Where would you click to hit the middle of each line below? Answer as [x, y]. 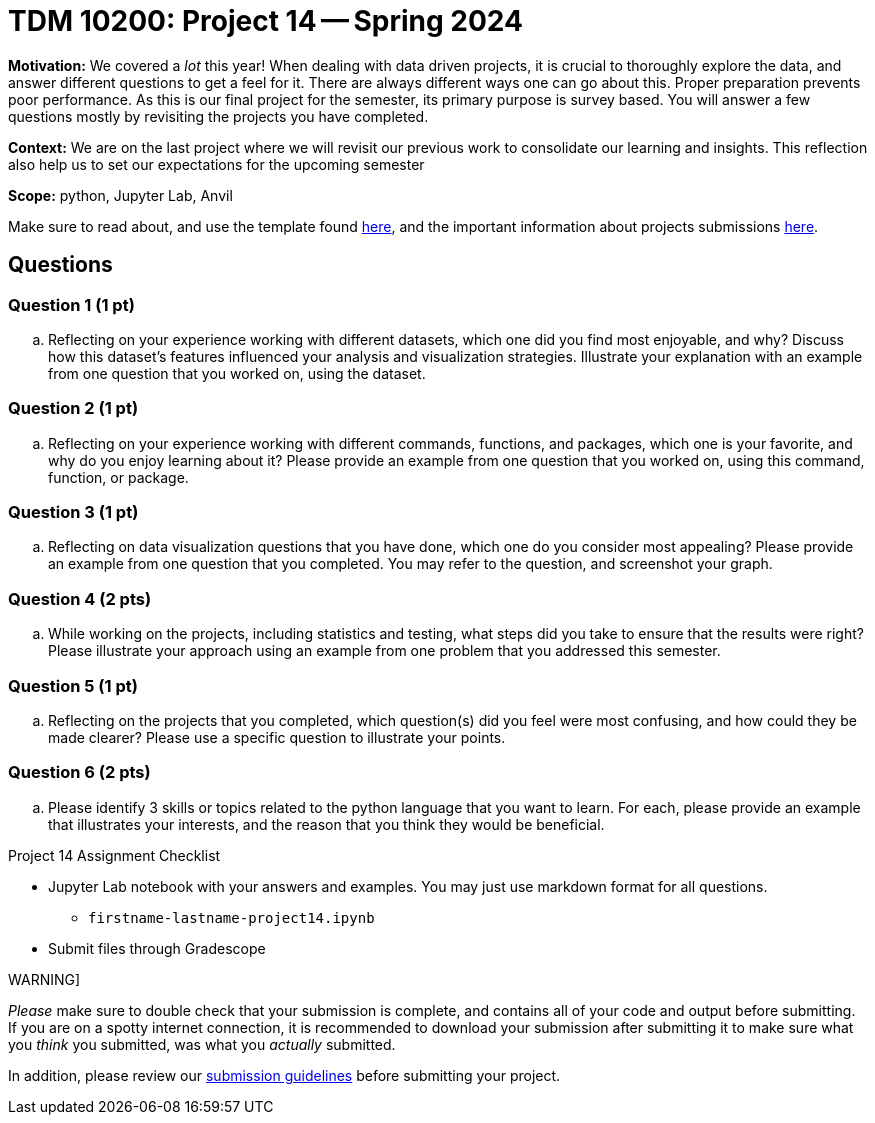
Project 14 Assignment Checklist [114, 855]
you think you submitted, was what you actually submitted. [202, 1044]
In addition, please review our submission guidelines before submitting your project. [284, 1075]
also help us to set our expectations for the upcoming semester [216, 164]
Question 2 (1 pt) [73, 408]
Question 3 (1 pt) [73, 512]
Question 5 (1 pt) [73, 685]
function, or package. [118, 477]
